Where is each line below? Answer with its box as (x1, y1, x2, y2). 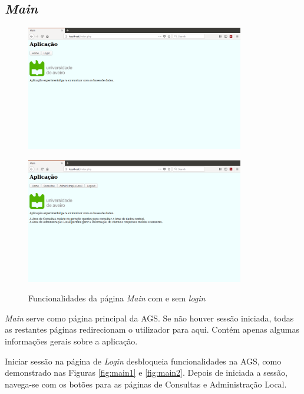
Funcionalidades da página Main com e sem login (28, 292, 206, 304)
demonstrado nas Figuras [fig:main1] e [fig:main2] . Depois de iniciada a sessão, (5, 366, 288, 379)
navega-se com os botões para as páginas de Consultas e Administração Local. (5, 377, 287, 390)
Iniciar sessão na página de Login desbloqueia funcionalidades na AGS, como (5, 354, 282, 367)
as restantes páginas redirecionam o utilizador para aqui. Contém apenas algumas (5, 323, 299, 336)
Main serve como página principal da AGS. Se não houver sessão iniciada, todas (5, 311, 294, 324)
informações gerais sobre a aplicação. (5, 334, 138, 347)
